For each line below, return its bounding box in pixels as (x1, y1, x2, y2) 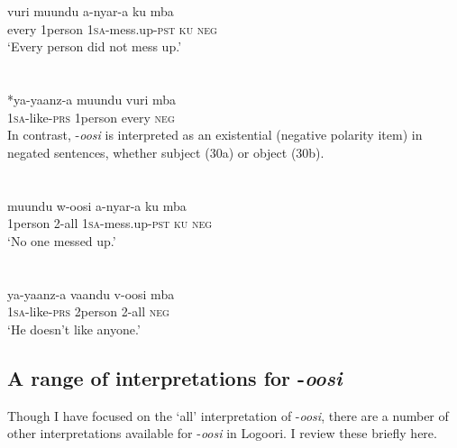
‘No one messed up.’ (7, 231, 116, 250)
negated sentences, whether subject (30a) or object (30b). (7, 142, 324, 161)
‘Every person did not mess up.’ (7, 37, 182, 56)
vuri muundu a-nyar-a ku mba (7, 2, 174, 21)
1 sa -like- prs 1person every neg (7, 107, 175, 126)
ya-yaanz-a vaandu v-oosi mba (7, 284, 175, 303)
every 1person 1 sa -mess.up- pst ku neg (7, 19, 217, 38)
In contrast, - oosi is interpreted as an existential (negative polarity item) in (7, 125, 423, 144)
